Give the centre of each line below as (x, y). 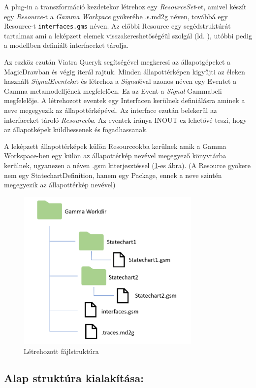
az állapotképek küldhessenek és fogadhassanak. (76, 129)
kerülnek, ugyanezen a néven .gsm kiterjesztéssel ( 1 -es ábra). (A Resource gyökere (127, 165)
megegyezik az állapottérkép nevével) (60, 185)
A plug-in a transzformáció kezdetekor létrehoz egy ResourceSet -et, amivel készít (125, 6)
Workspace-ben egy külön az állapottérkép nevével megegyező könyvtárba (115, 156)
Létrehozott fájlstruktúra (61, 351)
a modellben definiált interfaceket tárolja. (66, 45)
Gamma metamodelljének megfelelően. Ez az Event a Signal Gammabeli (113, 90)
